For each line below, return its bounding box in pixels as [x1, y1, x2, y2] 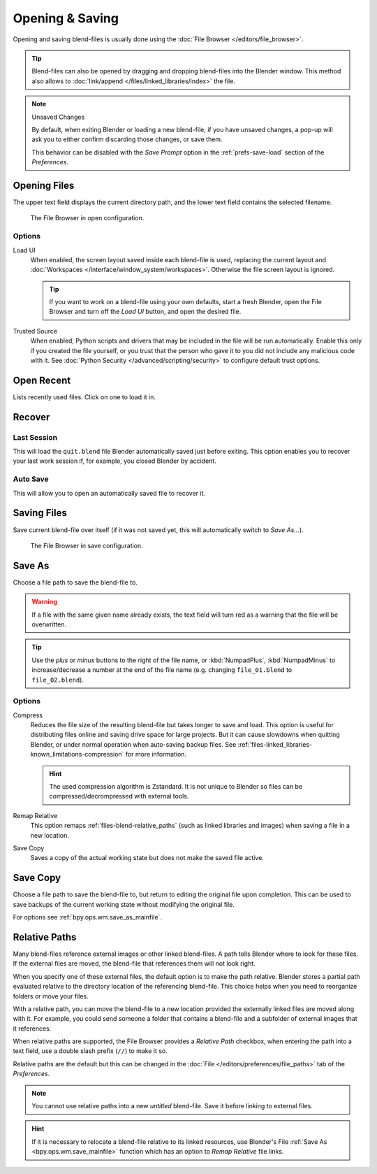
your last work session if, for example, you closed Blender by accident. [13, 457, 216, 465]
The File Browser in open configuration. [30, 214, 145, 222]
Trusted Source [13, 327, 58, 335]
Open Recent [13, 374, 71, 386]
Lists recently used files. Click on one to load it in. [13, 392, 156, 401]
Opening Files [13, 179, 75, 192]
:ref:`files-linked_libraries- [237, 740, 313, 748]
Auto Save [13, 474, 49, 484]
